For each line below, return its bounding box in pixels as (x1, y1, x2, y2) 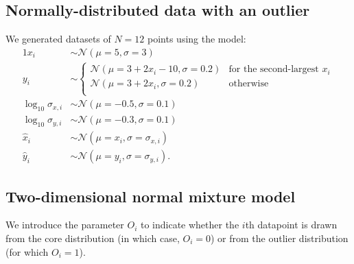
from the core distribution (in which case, (5, 230, 180, 245)
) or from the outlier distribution (211, 230, 349, 245)
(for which (5, 244, 49, 259)
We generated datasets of (5, 32, 111, 46)
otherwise (228, 79, 269, 89)
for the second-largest (228, 64, 319, 75)
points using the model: (147, 32, 246, 46)
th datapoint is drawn (245, 217, 338, 232)
